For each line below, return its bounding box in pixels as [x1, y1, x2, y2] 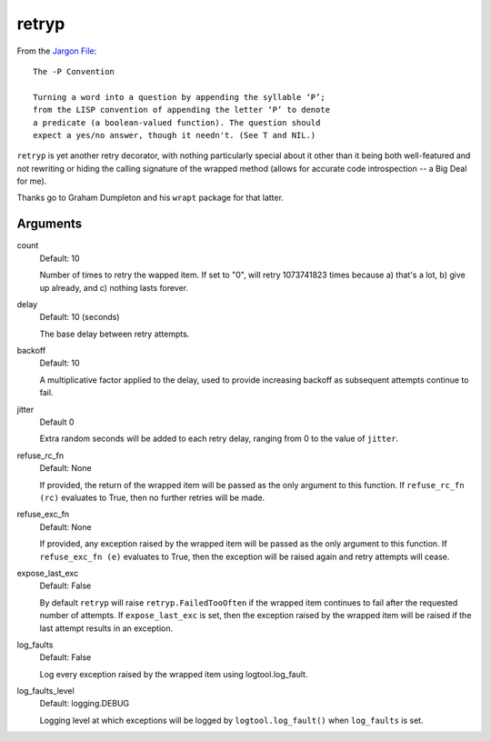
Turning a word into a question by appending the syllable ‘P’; [33, 92, 326, 102]
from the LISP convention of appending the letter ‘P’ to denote [33, 105, 331, 115]
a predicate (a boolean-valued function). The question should [33, 117, 321, 127]
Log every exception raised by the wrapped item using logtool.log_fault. [39, 668, 308, 679]
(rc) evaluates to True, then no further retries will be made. [39, 492, 266, 503]
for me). [16, 175, 47, 186]
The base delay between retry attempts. [39, 328, 190, 339]
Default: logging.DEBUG [39, 698, 130, 709]
